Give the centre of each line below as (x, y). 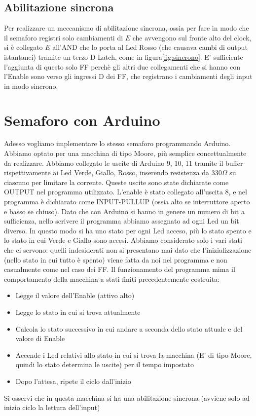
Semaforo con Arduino (82, 120)
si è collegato (23, 47)
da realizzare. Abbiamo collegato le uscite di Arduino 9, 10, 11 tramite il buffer (124, 163)
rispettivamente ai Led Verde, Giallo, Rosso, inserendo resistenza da (107, 172)
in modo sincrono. (31, 86)
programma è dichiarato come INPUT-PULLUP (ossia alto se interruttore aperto (127, 202)
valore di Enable (40, 338)
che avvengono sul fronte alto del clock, (192, 37)
